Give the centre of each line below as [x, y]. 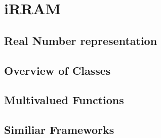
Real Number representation [81, 40]
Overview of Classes [57, 70]
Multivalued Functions [64, 100]
